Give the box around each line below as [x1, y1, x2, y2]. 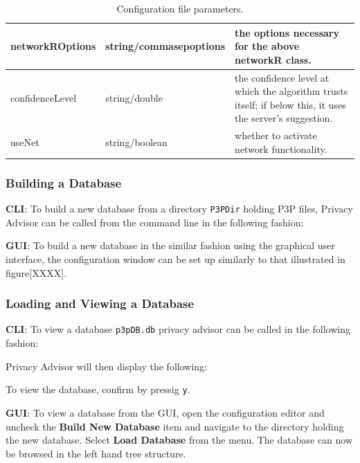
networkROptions [10, 39, 96, 53]
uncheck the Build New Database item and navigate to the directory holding [6, 419, 344, 433]
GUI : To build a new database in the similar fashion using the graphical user [6, 238, 335, 253]
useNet [10, 135, 39, 149]
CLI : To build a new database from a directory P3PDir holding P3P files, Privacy [6, 201, 353, 216]
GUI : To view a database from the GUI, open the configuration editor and [6, 405, 325, 419]
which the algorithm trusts [235, 84, 348, 98]
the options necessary [235, 25, 339, 39]
